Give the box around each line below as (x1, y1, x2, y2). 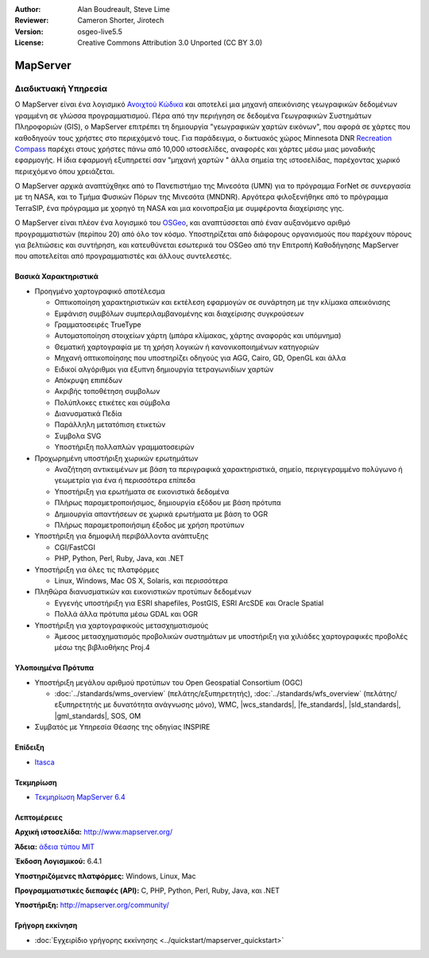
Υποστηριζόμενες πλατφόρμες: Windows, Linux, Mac (14, 871, 196, 881)
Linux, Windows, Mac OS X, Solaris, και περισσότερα (54, 575, 228, 585)
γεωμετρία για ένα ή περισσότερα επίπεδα (54, 476, 196, 485)
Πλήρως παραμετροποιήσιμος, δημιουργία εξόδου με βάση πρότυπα (54, 498, 281, 508)
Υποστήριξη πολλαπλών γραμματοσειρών (54, 442, 195, 452)
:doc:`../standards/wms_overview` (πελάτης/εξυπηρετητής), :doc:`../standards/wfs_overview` (54, 689, 361, 699)
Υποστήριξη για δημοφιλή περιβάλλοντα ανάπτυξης (34, 532, 209, 541)
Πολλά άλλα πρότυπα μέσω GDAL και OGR (54, 609, 199, 619)
